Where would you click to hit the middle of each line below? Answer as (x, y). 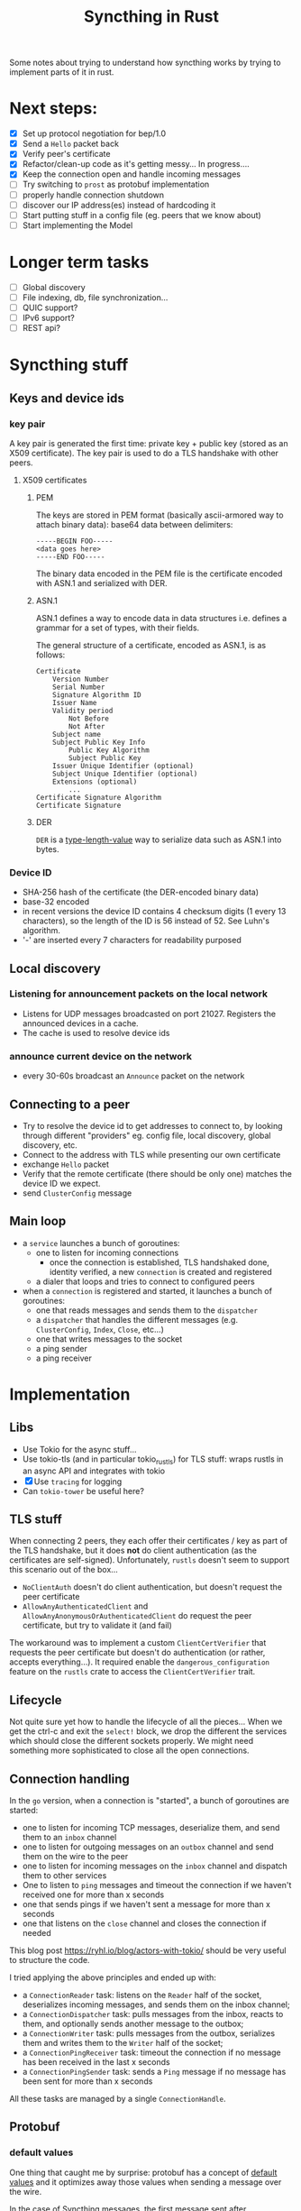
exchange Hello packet (66, 1164)
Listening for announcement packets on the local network (139, 994)
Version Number (81, 679)
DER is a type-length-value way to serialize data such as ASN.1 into (159, 839)
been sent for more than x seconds (87, 2081)
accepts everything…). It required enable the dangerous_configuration (140, 1662)
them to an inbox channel (69, 1838)
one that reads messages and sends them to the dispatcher (147, 1310)
